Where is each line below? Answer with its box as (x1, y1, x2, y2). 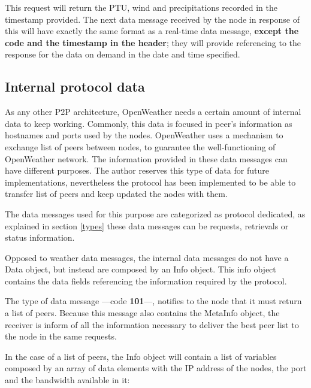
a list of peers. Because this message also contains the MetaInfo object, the (5, 307, 280, 319)
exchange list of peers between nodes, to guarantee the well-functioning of (5, 140, 276, 153)
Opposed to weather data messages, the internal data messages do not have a (5, 251, 289, 263)
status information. (5, 231, 75, 244)
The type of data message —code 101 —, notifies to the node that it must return (5, 295, 302, 307)
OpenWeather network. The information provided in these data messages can (5, 152, 288, 165)
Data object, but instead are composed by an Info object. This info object (5, 263, 276, 275)
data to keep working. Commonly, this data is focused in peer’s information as (5, 117, 292, 129)
